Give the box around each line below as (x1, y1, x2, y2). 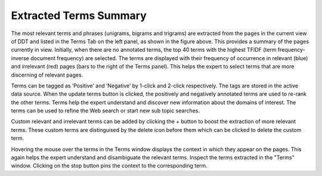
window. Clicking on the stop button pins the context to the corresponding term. (11, 162, 208, 169)
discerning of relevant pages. (11, 71, 83, 78)
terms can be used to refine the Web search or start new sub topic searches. (11, 107, 200, 114)
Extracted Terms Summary (11, 9, 147, 22)
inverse (11, 54, 30, 62)
